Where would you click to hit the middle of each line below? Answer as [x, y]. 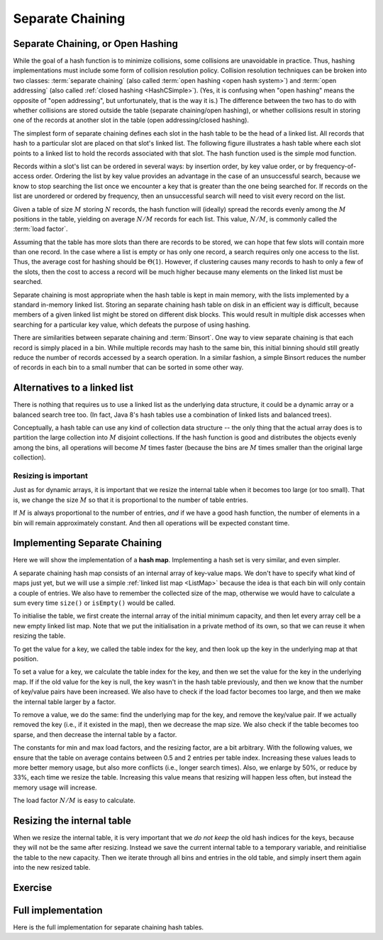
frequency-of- [335, 166]
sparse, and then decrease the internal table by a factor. [95, 734]
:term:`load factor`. [40, 229]
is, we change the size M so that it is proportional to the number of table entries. [131, 500]
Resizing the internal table [72, 820]
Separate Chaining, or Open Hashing [96, 44]
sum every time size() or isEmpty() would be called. [94, 603]
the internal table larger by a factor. [65, 701]
